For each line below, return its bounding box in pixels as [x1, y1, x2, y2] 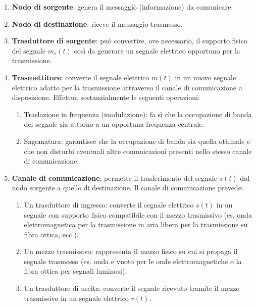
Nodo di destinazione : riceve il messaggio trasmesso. [12, 18, 183, 29]
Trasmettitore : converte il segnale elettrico [12, 72, 149, 82]
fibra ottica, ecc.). [24, 229, 79, 239]
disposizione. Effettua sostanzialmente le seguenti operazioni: [12, 92, 200, 103]
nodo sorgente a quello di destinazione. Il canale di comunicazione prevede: [12, 182, 243, 193]
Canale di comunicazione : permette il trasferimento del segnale [12, 172, 217, 183]
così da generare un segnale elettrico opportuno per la [74, 45, 240, 56]
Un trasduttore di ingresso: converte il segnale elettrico [24, 199, 194, 210]
